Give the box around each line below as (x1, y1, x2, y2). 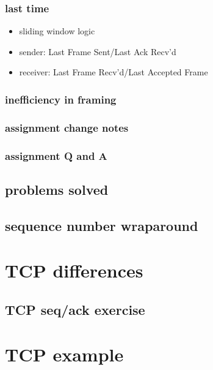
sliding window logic (19, 25, 95, 37)
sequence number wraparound (5, 216, 198, 235)
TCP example (5, 342, 124, 367)
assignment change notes (5, 119, 129, 135)
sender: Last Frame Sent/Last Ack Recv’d (19, 45, 176, 58)
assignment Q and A (5, 148, 107, 163)
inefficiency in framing (5, 91, 117, 107)
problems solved (5, 179, 109, 198)
